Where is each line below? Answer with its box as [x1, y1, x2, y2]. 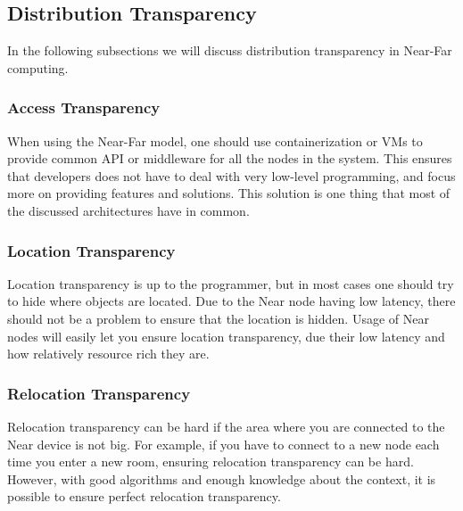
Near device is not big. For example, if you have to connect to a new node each [7, 434, 440, 453]
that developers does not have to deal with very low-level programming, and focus [7, 166, 456, 185]
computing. [7, 58, 69, 77]
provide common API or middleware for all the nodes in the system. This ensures [7, 149, 452, 168]
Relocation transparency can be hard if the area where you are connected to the [7, 416, 445, 435]
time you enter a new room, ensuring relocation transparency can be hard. [7, 452, 414, 471]
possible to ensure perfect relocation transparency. [7, 487, 281, 506]
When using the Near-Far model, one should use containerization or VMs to [7, 131, 423, 150]
